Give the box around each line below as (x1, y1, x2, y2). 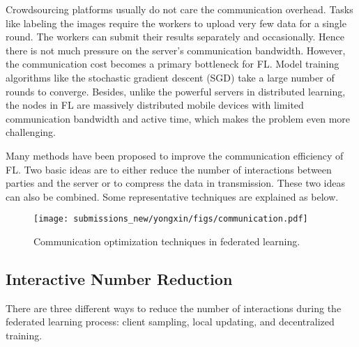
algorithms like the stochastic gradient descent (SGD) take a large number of (6, 70, 335, 84)
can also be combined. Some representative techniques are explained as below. (6, 189, 339, 203)
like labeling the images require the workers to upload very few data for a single (6, 15, 346, 30)
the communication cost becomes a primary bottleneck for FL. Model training (6, 56, 339, 71)
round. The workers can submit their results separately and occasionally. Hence (6, 29, 345, 44)
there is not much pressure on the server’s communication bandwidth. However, (6, 43, 346, 57)
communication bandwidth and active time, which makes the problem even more (6, 111, 351, 125)
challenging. (6, 125, 56, 139)
